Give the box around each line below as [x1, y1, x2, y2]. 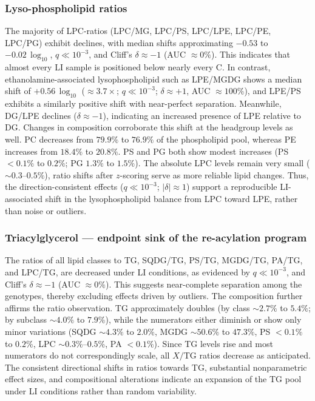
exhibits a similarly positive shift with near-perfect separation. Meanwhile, [5, 97, 282, 110]
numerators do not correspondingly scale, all [5, 349, 170, 362]
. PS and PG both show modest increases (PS [118, 144, 289, 157]
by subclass [5, 313, 47, 326]
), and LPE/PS [244, 84, 301, 97]
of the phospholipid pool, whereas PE [157, 132, 296, 145]
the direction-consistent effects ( [5, 180, 124, 193]
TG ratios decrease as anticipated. [183, 349, 311, 362]
